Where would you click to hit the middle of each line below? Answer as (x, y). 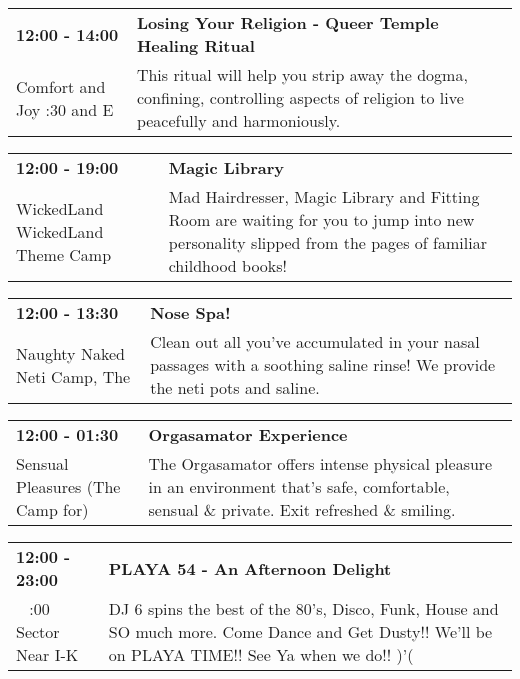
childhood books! (228, 265)
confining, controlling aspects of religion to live (300, 97)
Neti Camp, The (73, 376)
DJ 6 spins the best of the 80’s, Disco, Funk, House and (303, 608)
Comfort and (61, 86)
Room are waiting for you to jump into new (321, 219)
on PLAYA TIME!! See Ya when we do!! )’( (261, 654)
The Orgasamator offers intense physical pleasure (320, 463)
